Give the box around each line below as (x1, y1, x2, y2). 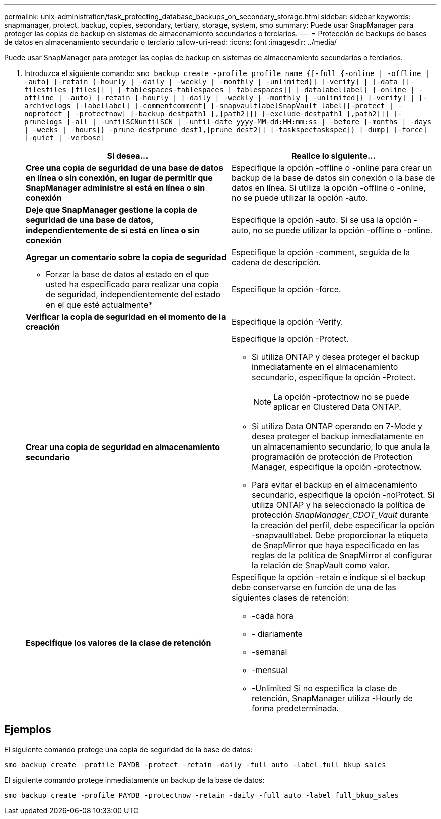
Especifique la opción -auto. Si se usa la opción (232, 215, 412, 225)
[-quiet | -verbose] (24, 134, 105, 142)
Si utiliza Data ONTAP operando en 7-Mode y (252, 421, 423, 431)
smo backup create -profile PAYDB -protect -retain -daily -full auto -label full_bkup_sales (4, 760, 386, 769)
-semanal (252, 647, 287, 657)
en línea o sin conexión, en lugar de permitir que (26, 173, 213, 183)
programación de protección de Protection (252, 452, 413, 462)
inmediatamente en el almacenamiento (252, 362, 398, 372)
